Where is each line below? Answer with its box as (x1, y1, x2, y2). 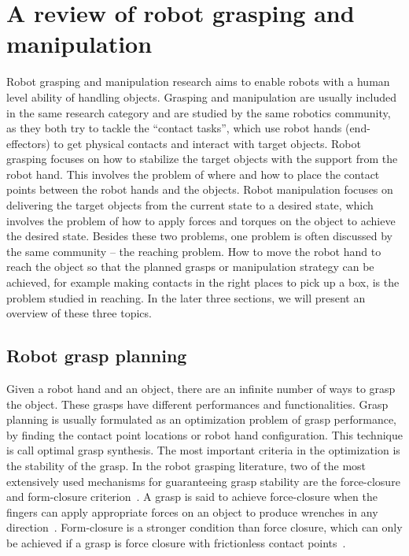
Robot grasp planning (6, 343, 187, 368)
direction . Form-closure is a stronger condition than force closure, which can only (6, 519, 403, 536)
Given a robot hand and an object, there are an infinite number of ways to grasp (6, 380, 396, 397)
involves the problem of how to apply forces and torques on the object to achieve (6, 212, 396, 228)
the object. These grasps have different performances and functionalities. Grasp (6, 395, 389, 412)
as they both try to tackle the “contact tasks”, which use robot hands (6, 120, 342, 136)
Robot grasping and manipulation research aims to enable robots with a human (6, 73, 390, 90)
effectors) (6, 135, 50, 151)
